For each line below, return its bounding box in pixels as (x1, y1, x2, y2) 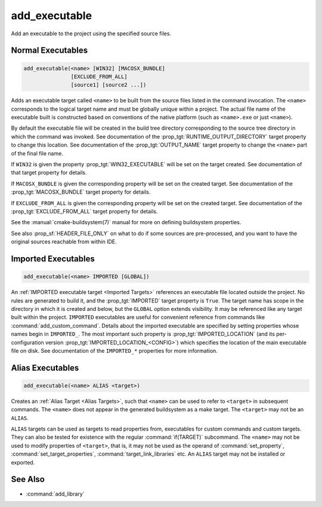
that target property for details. (11, 169, 87, 176)
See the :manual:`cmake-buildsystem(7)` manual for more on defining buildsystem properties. (11, 219, 241, 226)
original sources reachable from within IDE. (11, 238, 117, 245)
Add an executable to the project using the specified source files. (11, 30, 172, 37)
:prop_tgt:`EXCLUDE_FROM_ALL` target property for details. (11, 208, 158, 215)
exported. (11, 459, 35, 466)
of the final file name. (11, 149, 64, 157)
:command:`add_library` (26, 490, 85, 497)
